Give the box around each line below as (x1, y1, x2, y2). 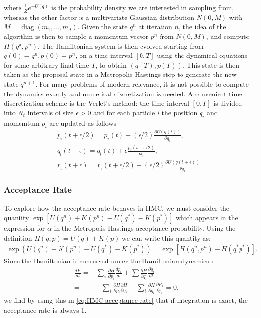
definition (4, 232, 32, 243)
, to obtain (95, 59, 127, 70)
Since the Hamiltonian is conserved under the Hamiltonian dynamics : (4, 255, 214, 265)
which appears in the (175, 212, 238, 223)
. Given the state (77, 21, 128, 32)
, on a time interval (75, 50, 133, 60)
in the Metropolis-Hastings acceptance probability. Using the (54, 223, 236, 233)
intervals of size (27, 107, 74, 117)
